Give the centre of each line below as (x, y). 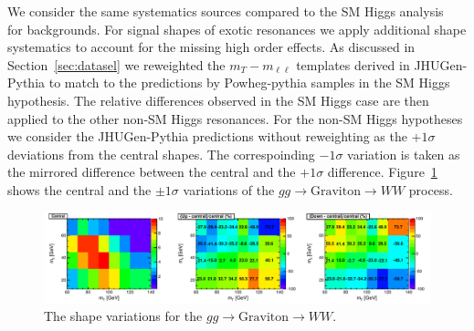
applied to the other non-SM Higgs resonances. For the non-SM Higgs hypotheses (235, 118)
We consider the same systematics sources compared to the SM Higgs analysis (226, 11)
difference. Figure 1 (382, 172)
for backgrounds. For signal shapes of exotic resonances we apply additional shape (237, 29)
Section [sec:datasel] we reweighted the (116, 64)
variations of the (229, 189)
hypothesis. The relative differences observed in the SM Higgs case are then (218, 100)
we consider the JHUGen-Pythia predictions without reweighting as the (207, 136)
